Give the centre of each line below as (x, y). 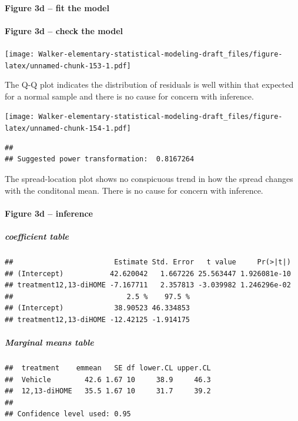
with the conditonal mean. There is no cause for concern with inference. (134, 190)
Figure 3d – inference (49, 213)
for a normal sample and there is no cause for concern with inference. (129, 96)
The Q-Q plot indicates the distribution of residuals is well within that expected (149, 84)
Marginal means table (49, 342)
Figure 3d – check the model (64, 30)
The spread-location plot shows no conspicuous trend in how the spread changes (149, 178)
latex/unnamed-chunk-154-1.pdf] (68, 129)
